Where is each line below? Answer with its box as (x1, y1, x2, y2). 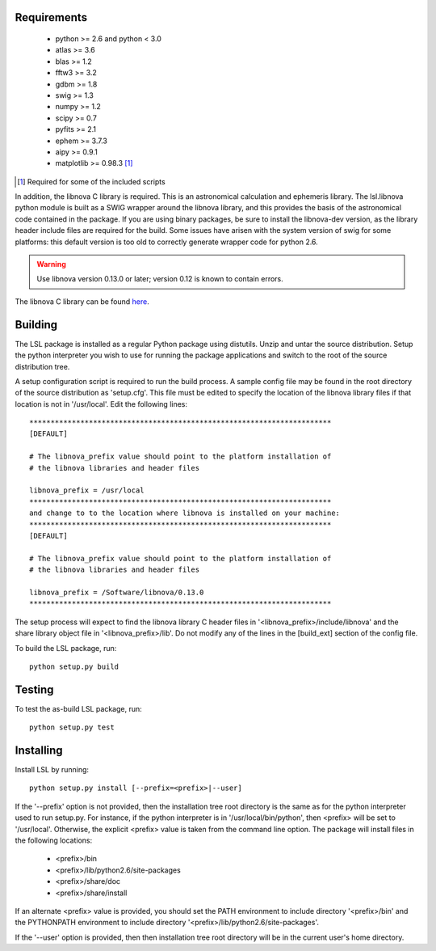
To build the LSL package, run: (15, 643, 117, 653)
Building (15, 318, 58, 332)
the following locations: (15, 835, 93, 845)
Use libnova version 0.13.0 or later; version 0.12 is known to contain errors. (36, 274, 284, 284)
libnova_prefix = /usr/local (29, 486, 145, 495)
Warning (36, 260, 66, 269)
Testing (15, 683, 54, 696)
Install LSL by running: (15, 765, 89, 775)
